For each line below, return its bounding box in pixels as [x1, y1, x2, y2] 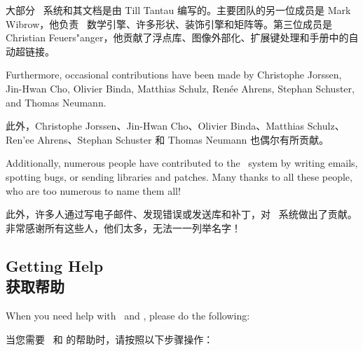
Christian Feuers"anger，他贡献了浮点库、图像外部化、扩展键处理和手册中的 [6, 30, 349, 45]
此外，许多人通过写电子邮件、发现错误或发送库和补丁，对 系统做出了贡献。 [6, 207, 357, 221]
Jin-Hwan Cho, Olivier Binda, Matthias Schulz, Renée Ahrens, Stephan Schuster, [6, 81, 355, 95]
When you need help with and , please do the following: [6, 308, 250, 322]
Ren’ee [6, 132, 34, 146]
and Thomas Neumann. [6, 95, 107, 109]
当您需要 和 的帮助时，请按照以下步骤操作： [6, 331, 214, 346]
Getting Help [6, 254, 104, 276]
